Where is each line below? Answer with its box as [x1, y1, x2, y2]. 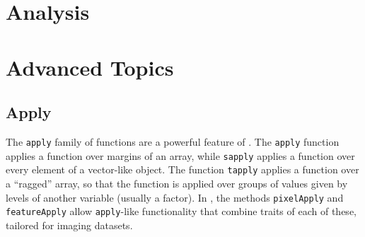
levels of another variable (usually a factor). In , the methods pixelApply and [6, 190, 344, 204]
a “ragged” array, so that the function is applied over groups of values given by [6, 175, 348, 190]
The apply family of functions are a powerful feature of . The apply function [6, 134, 340, 149]
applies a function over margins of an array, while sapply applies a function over [6, 148, 355, 163]
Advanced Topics [6, 52, 174, 81]
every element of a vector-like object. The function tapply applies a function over [6, 162, 359, 177]
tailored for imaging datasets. [6, 217, 133, 232]
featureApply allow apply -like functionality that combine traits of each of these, [6, 204, 357, 219]
